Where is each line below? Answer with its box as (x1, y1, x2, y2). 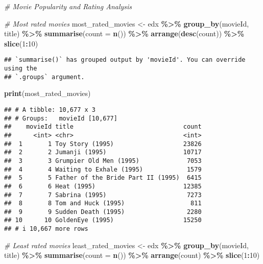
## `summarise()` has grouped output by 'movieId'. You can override (4, 56, 246, 64)
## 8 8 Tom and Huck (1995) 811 (4, 200, 202, 207)
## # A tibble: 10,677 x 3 (4, 106, 95, 113)
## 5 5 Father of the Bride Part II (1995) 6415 (4, 174, 202, 182)
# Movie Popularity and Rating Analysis (4, 1, 132, 11)
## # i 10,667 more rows (4, 225, 88, 233)
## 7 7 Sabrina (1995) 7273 (4, 191, 202, 199)
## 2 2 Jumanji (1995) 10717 (4, 149, 202, 156)
